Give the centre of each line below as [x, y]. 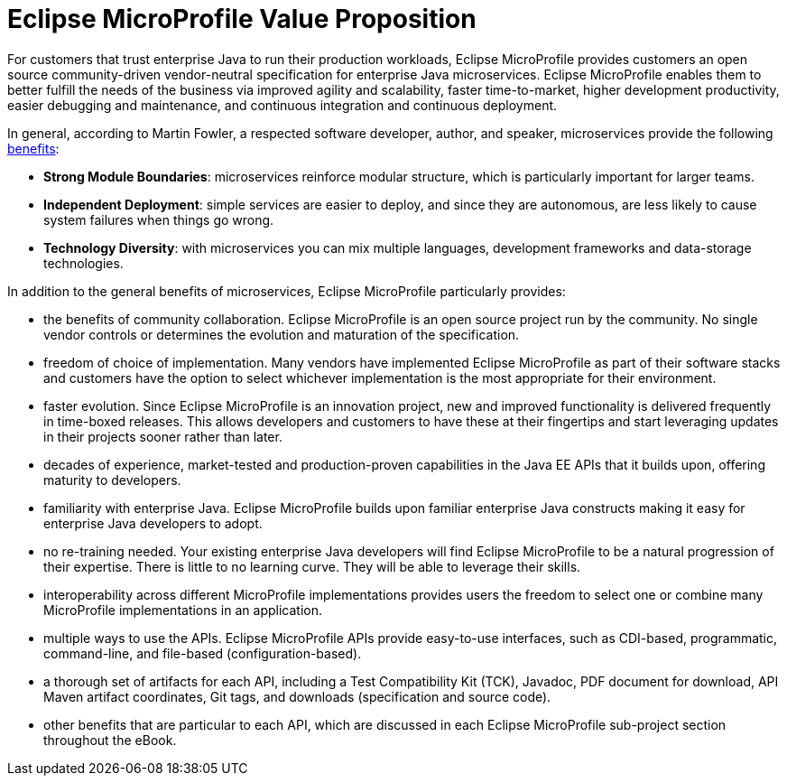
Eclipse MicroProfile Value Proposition [242, 19]
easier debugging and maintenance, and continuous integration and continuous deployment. [282, 105]
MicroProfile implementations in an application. [183, 610]
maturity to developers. [112, 480]
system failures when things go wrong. [159, 219]
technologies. [83, 263]
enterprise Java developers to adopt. [153, 523]
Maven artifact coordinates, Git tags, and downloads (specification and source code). [297, 696]
